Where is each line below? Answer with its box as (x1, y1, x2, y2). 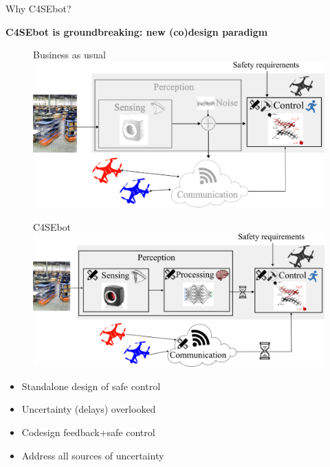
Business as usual (33, 47, 106, 62)
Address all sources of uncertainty (21, 448, 164, 462)
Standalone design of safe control (21, 378, 161, 393)
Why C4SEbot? (5, 1, 71, 15)
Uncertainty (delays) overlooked (21, 402, 156, 416)
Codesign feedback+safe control (21, 424, 155, 439)
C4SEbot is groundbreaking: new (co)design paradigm (5, 24, 268, 38)
